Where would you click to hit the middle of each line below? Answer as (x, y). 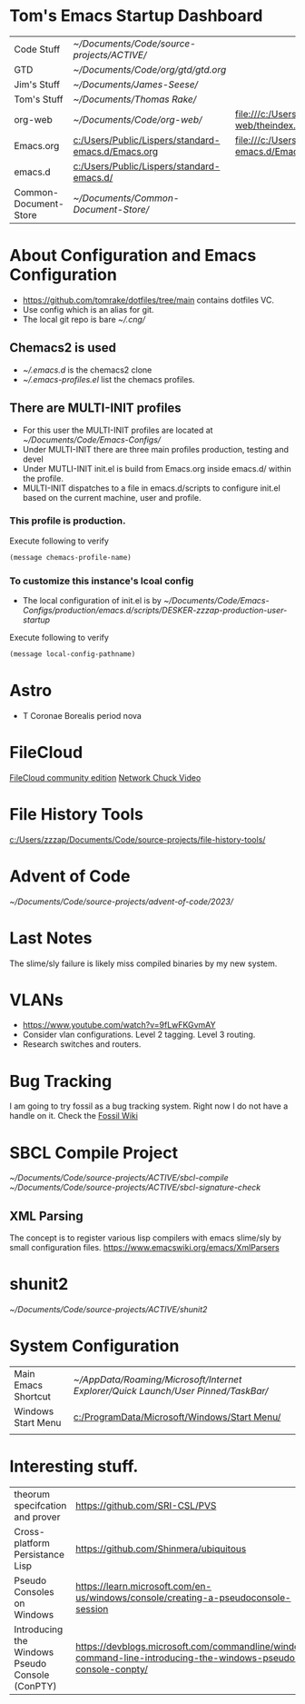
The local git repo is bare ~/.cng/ (84, 319)
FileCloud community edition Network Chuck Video (105, 777)
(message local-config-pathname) (73, 654)
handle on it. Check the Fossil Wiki (74, 1116)
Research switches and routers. (82, 1044)
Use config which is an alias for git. (88, 309)
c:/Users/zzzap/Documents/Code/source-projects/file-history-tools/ (138, 839)
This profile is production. (68, 521)
